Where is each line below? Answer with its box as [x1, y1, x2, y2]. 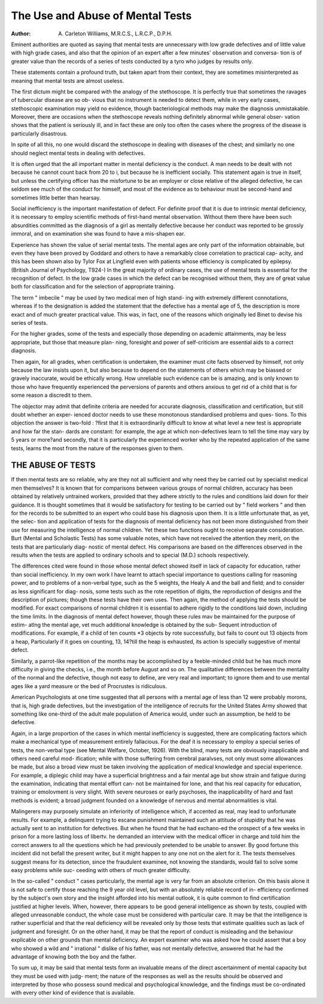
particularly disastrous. [11, 129, 68, 137]
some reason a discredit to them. [11, 391, 93, 399]
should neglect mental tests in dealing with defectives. [11, 149, 145, 156]
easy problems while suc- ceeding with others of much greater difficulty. [11, 867, 191, 873]
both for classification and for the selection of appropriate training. [11, 283, 175, 290]
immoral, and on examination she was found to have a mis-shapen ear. [11, 230, 185, 237]
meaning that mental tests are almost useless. [11, 77, 124, 84]
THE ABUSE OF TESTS [11, 460, 96, 471]
